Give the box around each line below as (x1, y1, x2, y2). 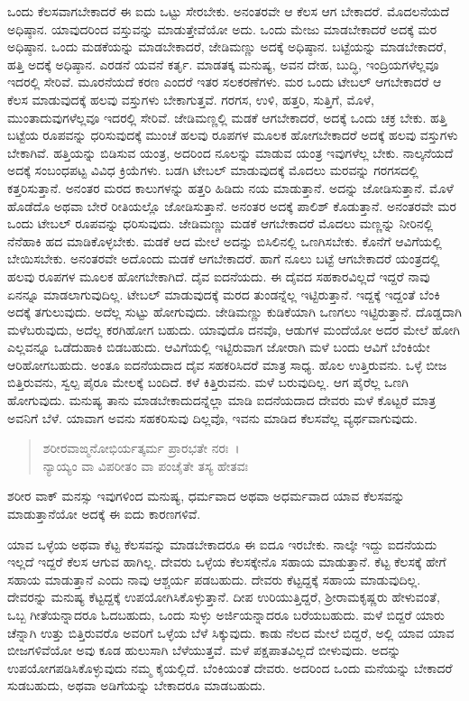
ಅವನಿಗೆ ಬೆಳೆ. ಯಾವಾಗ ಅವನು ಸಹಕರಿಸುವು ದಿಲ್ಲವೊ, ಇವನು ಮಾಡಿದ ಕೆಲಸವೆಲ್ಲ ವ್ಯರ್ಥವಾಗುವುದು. (7, 408, 418, 427)
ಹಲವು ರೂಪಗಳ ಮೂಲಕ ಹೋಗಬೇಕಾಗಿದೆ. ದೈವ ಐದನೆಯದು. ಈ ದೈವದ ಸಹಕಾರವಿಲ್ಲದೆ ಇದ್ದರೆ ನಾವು (7, 266, 430, 285)
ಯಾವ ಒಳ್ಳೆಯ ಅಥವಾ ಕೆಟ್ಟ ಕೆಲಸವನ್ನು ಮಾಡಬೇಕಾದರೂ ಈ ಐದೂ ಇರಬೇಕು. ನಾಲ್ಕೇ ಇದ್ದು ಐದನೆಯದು (7, 534, 437, 553)
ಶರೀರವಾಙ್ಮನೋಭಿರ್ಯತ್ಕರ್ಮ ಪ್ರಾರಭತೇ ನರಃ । (42, 438, 240, 457)
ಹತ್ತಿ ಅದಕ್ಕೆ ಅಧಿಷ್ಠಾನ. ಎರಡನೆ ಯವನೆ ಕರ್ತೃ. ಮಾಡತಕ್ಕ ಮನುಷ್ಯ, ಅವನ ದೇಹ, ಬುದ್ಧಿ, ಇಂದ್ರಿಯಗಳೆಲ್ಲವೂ (7, 54, 439, 73)
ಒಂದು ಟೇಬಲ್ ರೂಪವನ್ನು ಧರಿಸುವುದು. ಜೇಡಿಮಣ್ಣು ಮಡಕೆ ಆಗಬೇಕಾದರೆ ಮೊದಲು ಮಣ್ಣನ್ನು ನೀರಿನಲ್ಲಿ (7, 214, 434, 233)
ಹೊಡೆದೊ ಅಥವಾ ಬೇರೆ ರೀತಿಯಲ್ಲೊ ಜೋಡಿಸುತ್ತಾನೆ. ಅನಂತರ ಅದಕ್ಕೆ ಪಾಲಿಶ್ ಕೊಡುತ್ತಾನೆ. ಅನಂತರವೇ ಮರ (7, 196, 456, 215)
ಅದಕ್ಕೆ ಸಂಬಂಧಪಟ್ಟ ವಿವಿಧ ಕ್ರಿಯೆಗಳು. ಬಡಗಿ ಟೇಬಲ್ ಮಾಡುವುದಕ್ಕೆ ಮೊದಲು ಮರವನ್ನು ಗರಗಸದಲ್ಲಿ (7, 161, 418, 180)
